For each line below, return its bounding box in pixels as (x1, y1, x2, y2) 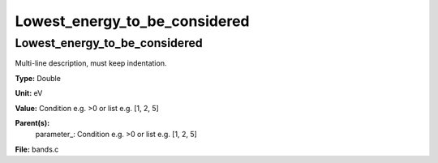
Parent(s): (15, 118, 50, 127)
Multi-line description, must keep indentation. (15, 58, 167, 68)
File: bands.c (15, 144, 59, 154)
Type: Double (15, 73, 61, 83)
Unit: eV (15, 88, 43, 98)
